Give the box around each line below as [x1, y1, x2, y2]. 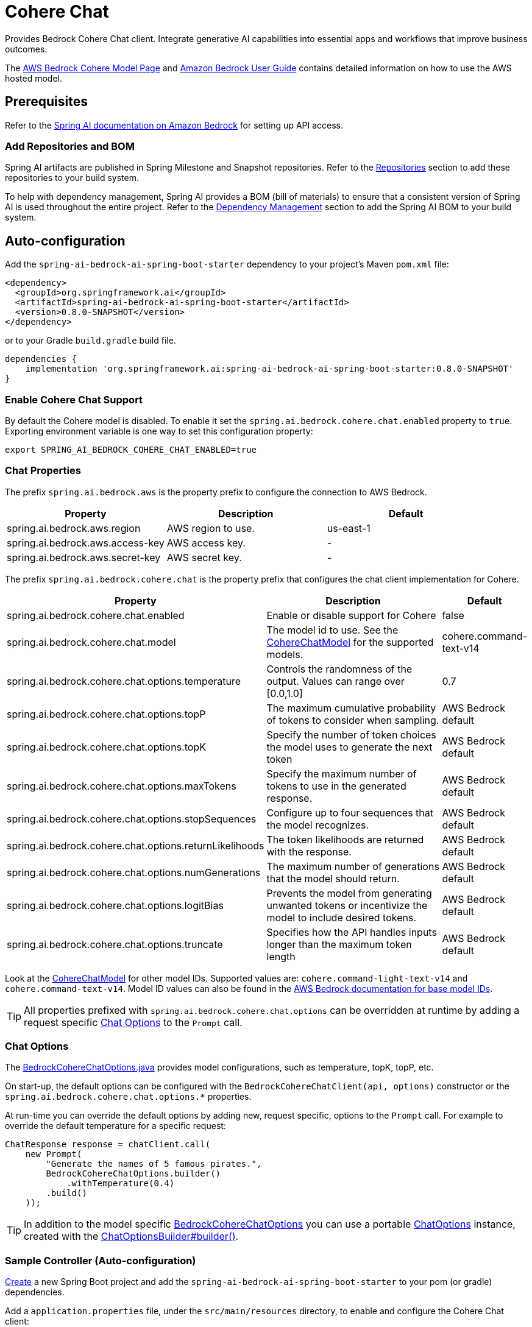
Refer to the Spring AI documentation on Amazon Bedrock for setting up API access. [5, 119, 344, 130]
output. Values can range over [266, 674, 405, 687]
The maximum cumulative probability [266, 701, 436, 714]
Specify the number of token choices [266, 728, 436, 741]
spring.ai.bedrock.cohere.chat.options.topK [7, 740, 206, 753]
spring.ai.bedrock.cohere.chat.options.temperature [7, 674, 241, 687]
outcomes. [5, 43, 48, 54]
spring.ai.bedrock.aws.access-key [7, 536, 165, 549]
